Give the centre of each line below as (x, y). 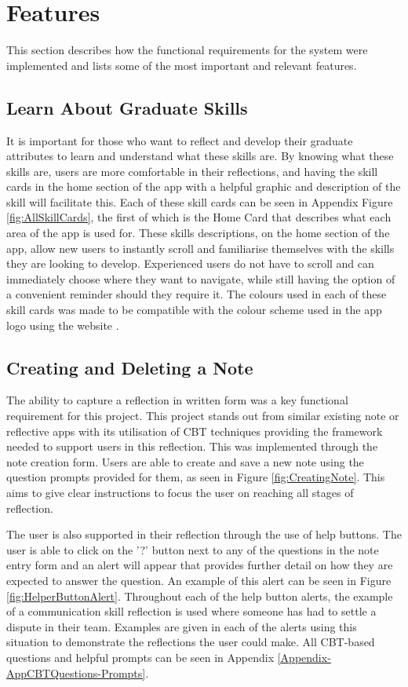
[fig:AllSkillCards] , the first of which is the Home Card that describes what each (199, 217)
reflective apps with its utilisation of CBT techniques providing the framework (195, 431)
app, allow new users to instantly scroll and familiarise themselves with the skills (200, 248)
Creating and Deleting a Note (130, 367)
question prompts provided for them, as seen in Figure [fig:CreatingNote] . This (196, 477)
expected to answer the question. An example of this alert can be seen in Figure (199, 580)
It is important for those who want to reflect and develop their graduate (180, 140)
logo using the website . (63, 325)
